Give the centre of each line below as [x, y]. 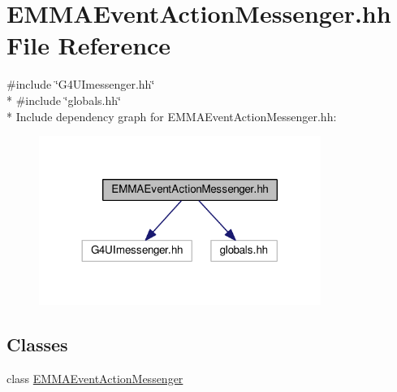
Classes [37, 344]
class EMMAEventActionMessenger [95, 378]
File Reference [89, 45]
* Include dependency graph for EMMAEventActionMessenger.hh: [172, 116]
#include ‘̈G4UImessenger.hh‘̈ [81, 84]
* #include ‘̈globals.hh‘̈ [64, 100]
